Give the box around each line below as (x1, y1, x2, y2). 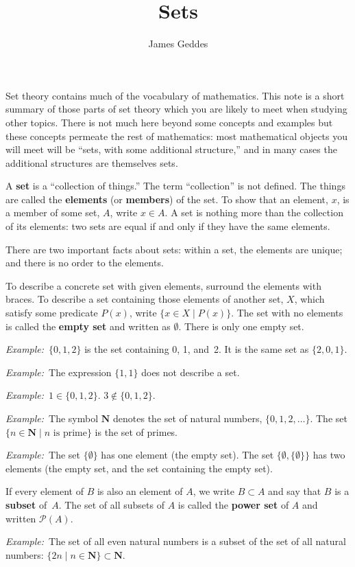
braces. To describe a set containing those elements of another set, (5, 292, 284, 306)
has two (313, 448, 345, 462)
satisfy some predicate (5, 305, 98, 320)
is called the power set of (177, 497, 289, 511)
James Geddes (148, 36, 208, 51)
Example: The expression (5, 364, 112, 379)
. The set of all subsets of (58, 497, 164, 511)
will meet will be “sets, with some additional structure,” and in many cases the (5, 142, 337, 157)
